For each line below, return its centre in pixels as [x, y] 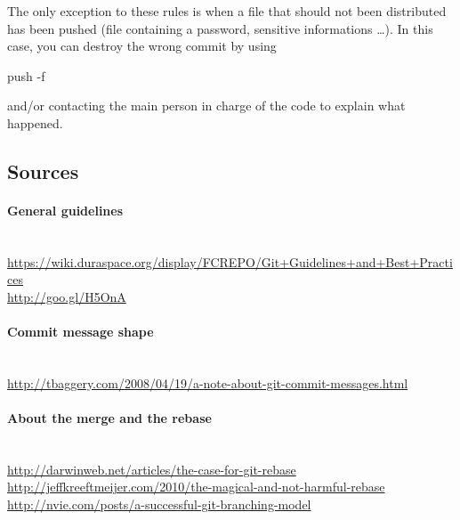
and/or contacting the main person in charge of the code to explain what [206, 106]
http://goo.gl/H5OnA [67, 296]
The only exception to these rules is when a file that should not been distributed [227, 11]
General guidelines [65, 210]
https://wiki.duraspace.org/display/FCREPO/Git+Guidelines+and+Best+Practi [230, 261]
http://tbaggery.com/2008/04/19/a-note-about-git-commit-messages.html [208, 382]
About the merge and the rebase [109, 418]
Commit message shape [81, 332]
